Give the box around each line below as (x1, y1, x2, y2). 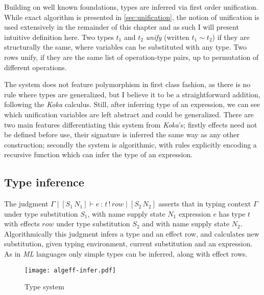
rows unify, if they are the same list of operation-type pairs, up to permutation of (4, 51, 259, 62)
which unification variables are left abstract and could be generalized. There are (4, 109, 254, 119)
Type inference (4, 174, 84, 190)
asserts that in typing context (158, 198, 251, 209)
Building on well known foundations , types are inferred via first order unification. (4, 2, 258, 12)
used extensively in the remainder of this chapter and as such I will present (4, 22, 239, 32)
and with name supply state (142, 218, 230, 229)
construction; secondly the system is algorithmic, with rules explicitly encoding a (4, 139, 257, 150)
